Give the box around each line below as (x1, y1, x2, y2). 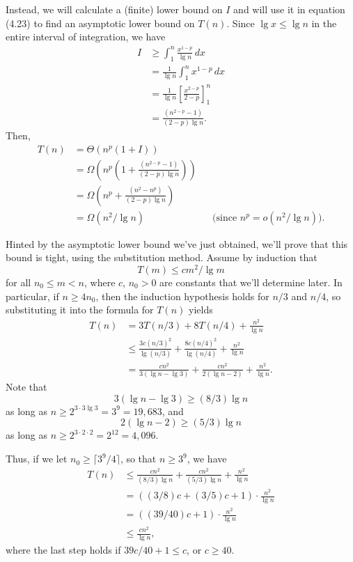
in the (311, 15, 337, 30)
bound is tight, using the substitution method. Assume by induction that (6, 250, 317, 265)
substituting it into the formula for (6, 302, 154, 317)
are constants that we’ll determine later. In (159, 274, 343, 289)
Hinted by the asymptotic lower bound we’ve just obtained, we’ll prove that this (6, 236, 348, 251)
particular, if (6, 288, 59, 303)
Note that (6, 380, 47, 394)
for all (6, 274, 31, 289)
